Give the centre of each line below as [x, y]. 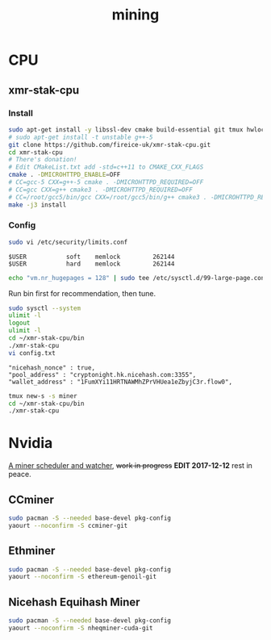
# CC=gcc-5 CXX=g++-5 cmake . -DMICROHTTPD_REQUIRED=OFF [106, 182]
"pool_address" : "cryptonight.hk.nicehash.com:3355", [102, 374]
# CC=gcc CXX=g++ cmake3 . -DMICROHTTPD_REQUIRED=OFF [101, 190]
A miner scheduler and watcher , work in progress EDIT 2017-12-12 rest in [130, 466]
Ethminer [32, 551]
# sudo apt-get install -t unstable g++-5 [81, 137]
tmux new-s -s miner [43, 396]
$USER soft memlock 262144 [92, 257]
